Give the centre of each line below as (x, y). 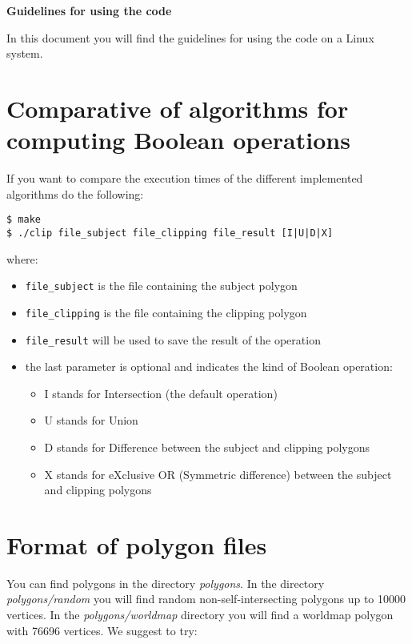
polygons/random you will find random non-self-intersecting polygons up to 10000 (206, 599)
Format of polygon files (137, 544)
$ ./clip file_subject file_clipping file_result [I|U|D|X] (170, 233)
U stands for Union (91, 420)
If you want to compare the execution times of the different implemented (185, 178)
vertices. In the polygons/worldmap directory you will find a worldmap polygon (200, 615)
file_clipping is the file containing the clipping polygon (166, 312)
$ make (24, 220)
